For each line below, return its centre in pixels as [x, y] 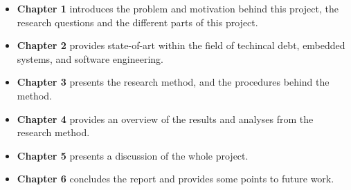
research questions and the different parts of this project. [137, 22]
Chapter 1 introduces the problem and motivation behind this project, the [178, 8]
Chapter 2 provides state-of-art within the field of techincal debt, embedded [181, 45]
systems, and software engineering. [90, 58]
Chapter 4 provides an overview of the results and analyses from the [165, 118]
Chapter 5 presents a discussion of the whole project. [133, 155]
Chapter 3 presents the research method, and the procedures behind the [173, 82]
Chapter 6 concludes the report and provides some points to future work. [175, 179]
